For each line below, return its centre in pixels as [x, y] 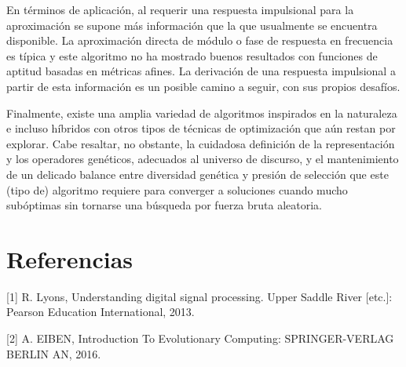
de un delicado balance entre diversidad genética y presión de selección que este [198, 174]
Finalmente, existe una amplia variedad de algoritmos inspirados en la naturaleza [202, 113]
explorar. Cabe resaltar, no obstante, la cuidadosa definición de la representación [201, 143]
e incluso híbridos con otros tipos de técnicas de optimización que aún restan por [201, 128]
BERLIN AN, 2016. [54, 353]
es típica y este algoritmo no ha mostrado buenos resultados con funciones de [192, 55]
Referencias [70, 258]
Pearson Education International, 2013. [101, 312]
